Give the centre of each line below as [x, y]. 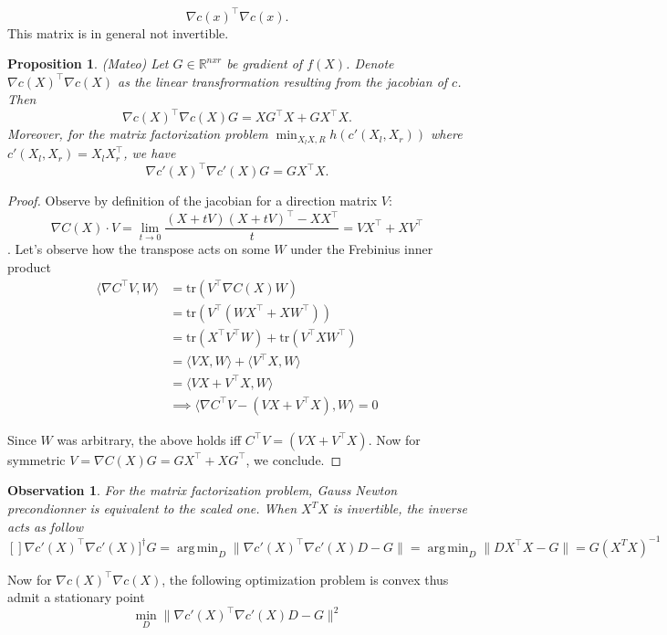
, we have [150, 153]
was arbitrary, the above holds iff [149, 439]
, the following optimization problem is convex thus [305, 579]
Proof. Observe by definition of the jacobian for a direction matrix [193, 201]
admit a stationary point [76, 597]
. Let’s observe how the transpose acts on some [139, 249]
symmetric [36, 459]
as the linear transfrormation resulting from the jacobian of [283, 81]
